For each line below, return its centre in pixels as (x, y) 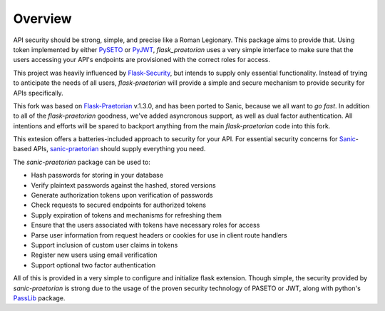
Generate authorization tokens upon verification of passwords (122, 195)
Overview (42, 19)
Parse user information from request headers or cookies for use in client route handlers (159, 235)
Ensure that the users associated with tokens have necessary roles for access (145, 225)
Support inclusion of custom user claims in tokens (104, 245)
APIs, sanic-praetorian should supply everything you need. (119, 149)
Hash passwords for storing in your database (97, 175)
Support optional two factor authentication (93, 265)
